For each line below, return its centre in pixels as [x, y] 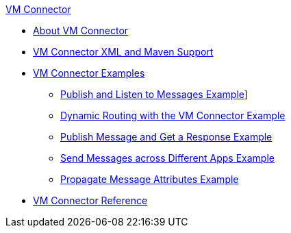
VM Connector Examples [89, 73]
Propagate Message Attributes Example [150, 179]
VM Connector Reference [90, 200]
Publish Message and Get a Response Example [166, 137]
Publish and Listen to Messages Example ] [154, 94]
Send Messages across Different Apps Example [167, 158]
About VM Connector [81, 30]
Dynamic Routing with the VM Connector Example [173, 115]
